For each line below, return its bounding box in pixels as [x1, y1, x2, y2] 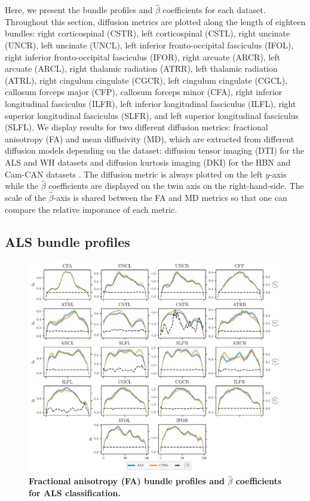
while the [5, 179, 38, 192]
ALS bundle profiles [5, 232, 130, 250]
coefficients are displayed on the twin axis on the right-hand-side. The [48, 179, 304, 192]
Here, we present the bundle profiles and [5, 4, 153, 16]
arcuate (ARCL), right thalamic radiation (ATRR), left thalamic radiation [5, 62, 278, 75]
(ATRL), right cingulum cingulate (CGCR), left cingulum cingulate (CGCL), [5, 74, 288, 86]
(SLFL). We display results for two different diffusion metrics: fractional [5, 121, 268, 133]
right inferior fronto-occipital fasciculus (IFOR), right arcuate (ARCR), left [5, 50, 281, 63]
